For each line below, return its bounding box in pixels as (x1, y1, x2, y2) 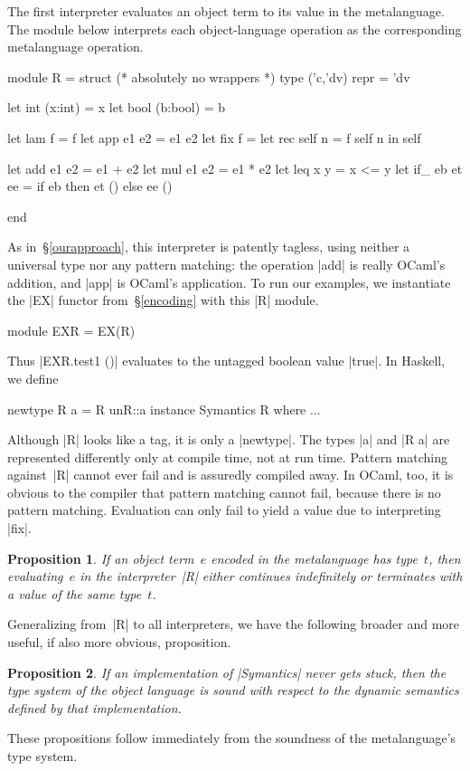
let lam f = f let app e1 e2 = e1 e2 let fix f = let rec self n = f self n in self (7, 128, 421, 147)
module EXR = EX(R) (7, 320, 136, 339)
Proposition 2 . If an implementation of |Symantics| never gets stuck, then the (7, 662, 446, 681)
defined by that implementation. (7, 698, 182, 717)
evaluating (7, 566, 63, 585)
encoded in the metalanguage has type (211, 548, 418, 567)
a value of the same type (7, 584, 142, 603)
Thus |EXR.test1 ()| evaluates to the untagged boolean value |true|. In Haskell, (7, 351, 446, 370)
